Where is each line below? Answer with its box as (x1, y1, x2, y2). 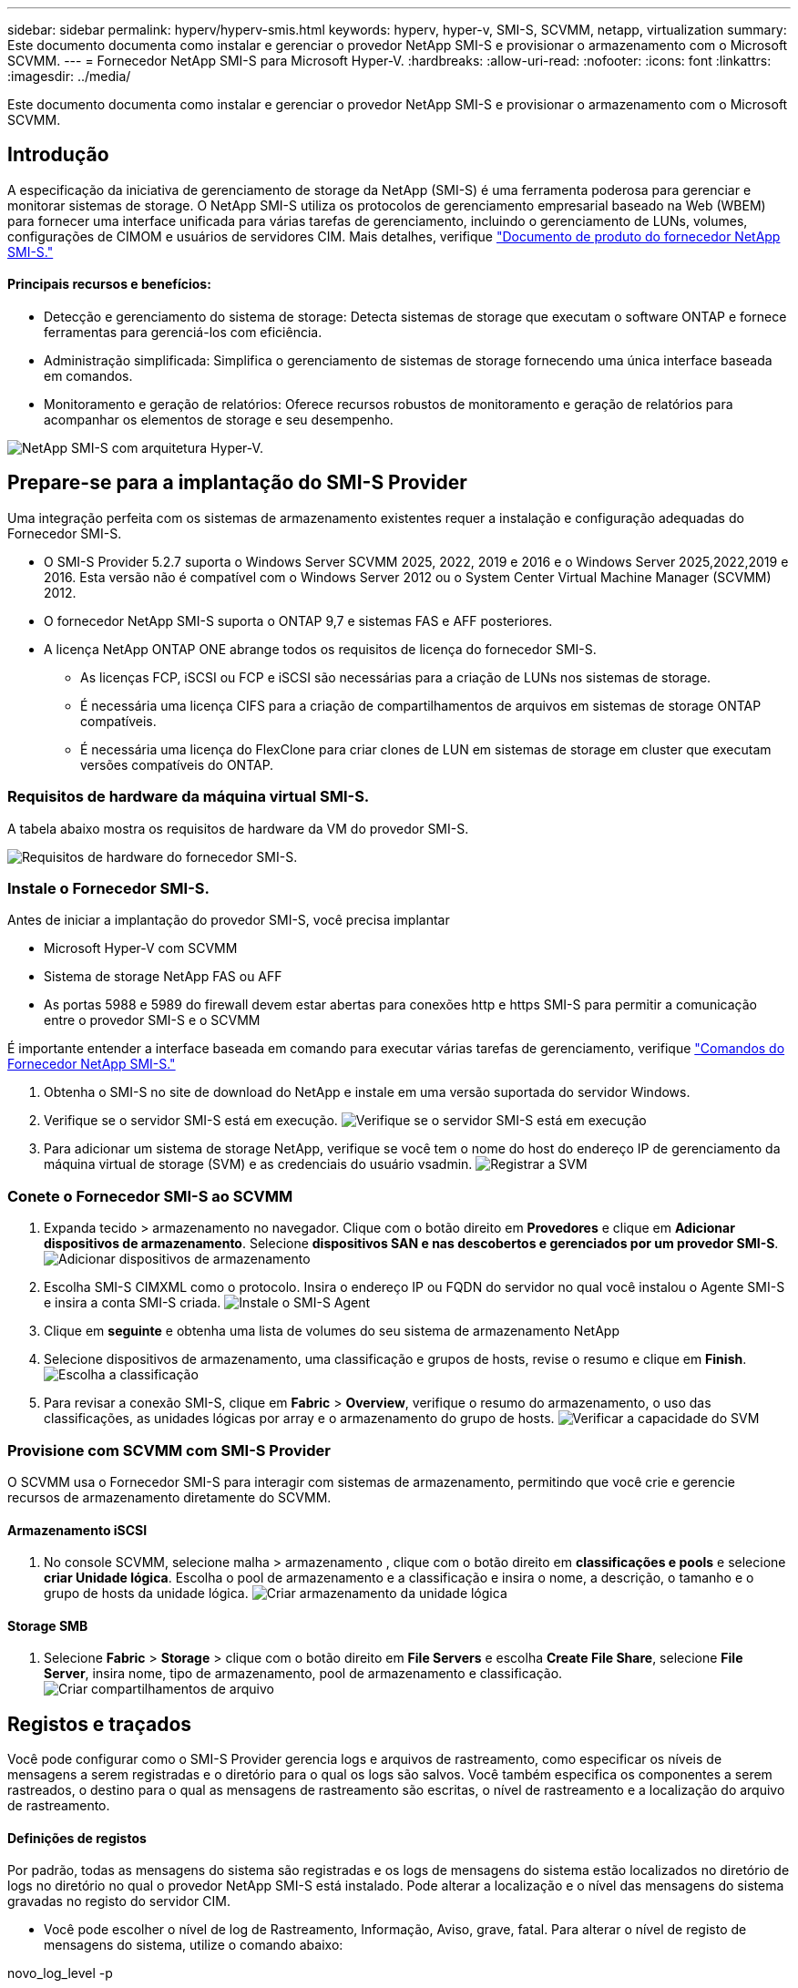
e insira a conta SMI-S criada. (44, 1295, 221, 1311)
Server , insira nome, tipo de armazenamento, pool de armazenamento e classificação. (44, 1665, 563, 1682)
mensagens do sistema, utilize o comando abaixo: (44, 1937, 343, 1953)
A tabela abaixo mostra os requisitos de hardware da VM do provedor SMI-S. (7, 820, 469, 836)
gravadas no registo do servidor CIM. (7, 1893, 230, 1910)
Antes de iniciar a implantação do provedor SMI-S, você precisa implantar (7, 912, 450, 928)
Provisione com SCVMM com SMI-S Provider (7, 1440, 331, 1460)
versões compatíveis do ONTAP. (80, 756, 274, 773)
